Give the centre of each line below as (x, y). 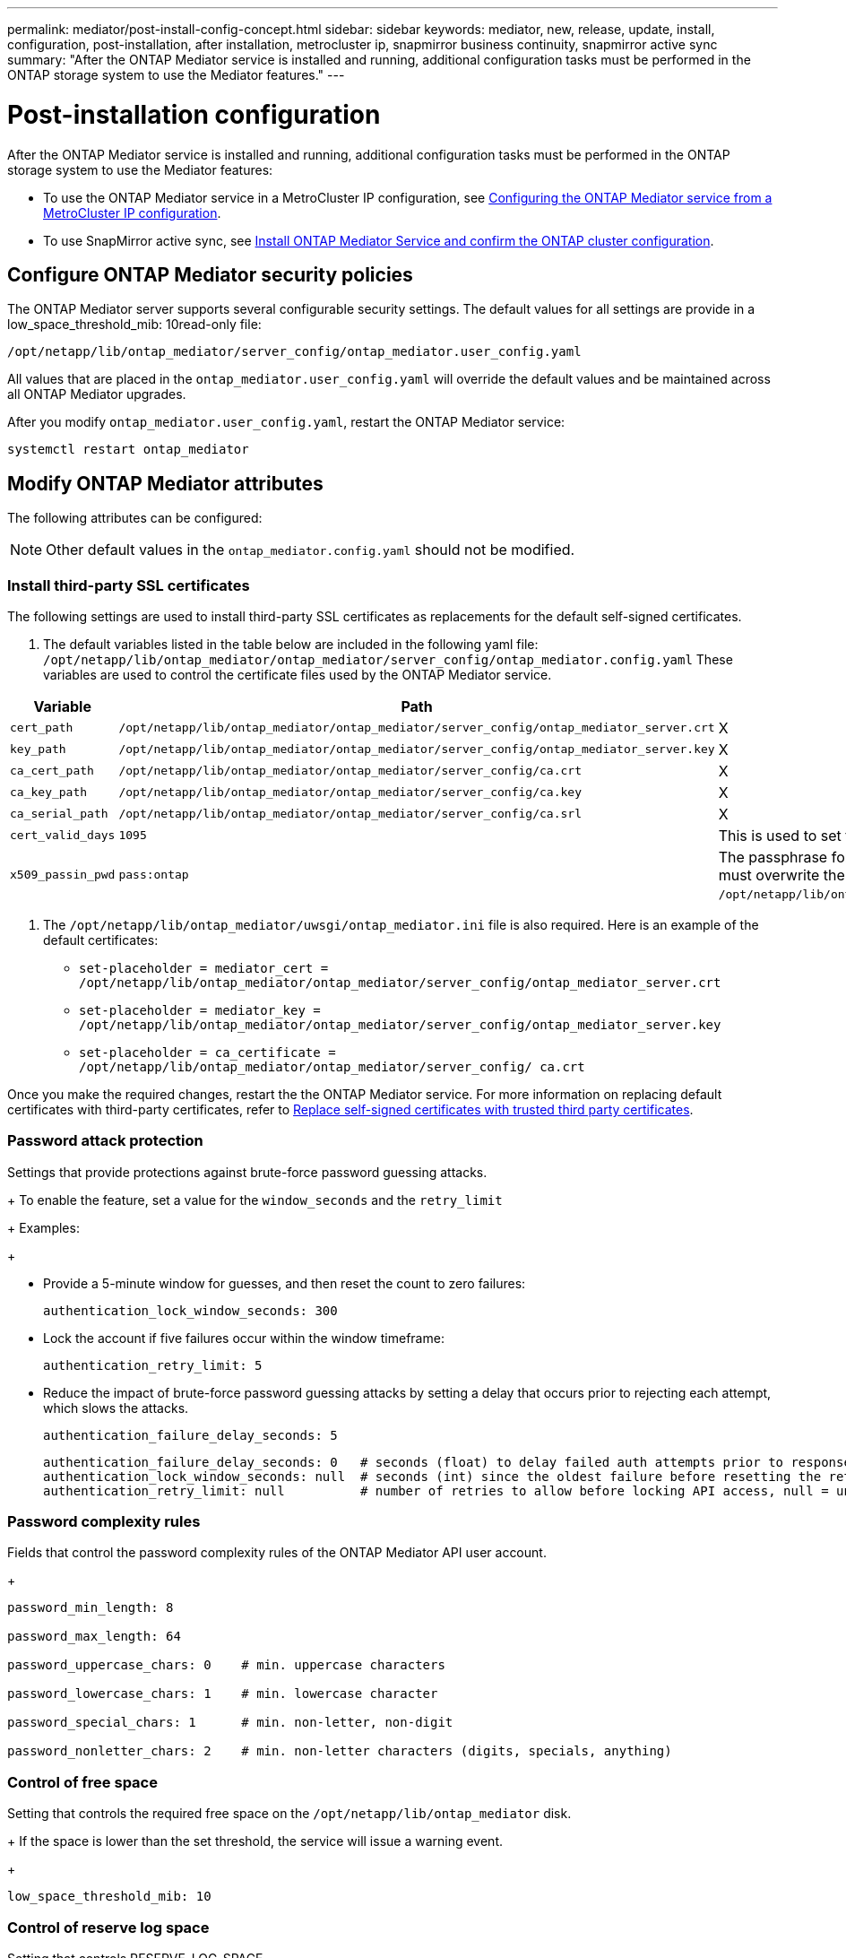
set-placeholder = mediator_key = (200, 1010)
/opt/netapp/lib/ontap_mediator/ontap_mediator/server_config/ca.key (350, 793)
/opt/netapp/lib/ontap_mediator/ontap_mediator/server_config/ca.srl (350, 814)
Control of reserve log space (108, 1927)
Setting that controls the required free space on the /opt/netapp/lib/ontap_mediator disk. (289, 1814)
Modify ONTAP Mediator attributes (165, 483)
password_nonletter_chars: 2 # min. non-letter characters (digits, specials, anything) (340, 1751)
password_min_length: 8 (91, 1608)
